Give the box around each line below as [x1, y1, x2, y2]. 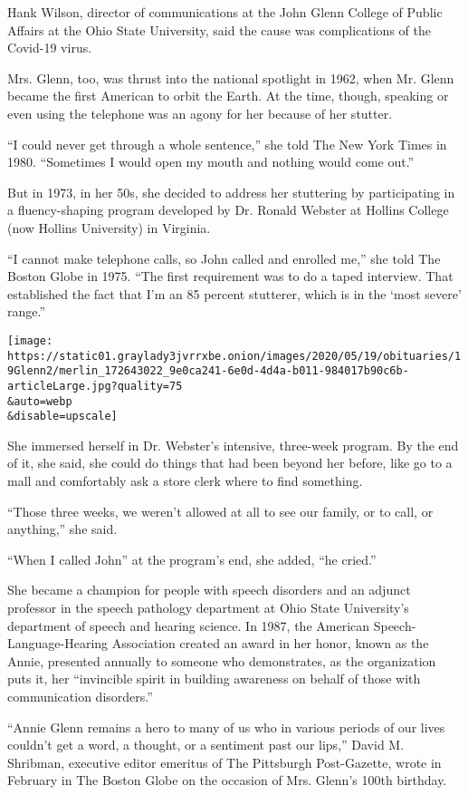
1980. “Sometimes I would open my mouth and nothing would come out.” [7, 152, 415, 171]
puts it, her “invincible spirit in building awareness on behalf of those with [7, 669, 421, 688]
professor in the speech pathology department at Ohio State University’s [7, 598, 409, 616]
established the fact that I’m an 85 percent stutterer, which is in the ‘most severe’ [7, 284, 462, 303]
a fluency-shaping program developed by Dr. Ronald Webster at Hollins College [7, 200, 449, 219]
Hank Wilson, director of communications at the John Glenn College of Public [7, 3, 443, 21]
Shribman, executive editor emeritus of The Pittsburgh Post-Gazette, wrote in [7, 752, 442, 771]
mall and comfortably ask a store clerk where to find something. [7, 471, 363, 490]
